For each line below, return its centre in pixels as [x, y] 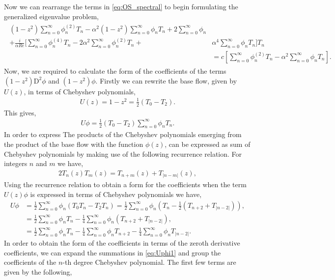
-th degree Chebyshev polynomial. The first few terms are [149, 262]
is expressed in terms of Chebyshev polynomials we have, [116, 194]
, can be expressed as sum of [208, 144]
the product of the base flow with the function [74, 144]
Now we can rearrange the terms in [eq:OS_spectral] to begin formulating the [121, 6]
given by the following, [38, 271]
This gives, [20, 112]
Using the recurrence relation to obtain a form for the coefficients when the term [125, 184]
